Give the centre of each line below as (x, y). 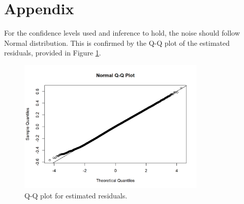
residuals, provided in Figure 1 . (53, 53)
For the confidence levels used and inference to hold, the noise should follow (122, 33)
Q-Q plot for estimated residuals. (76, 195)
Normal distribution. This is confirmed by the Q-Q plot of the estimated (117, 42)
